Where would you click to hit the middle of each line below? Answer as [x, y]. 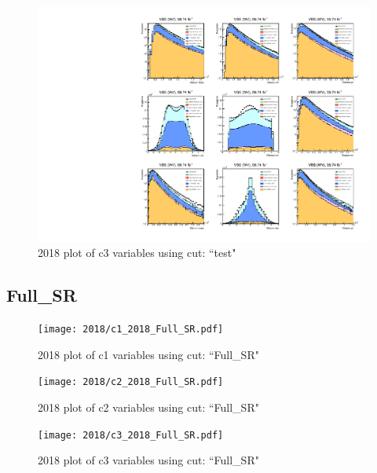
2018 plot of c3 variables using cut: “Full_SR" [148, 460]
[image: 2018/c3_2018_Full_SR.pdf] [131, 435]
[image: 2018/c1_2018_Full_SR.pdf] [131, 330]
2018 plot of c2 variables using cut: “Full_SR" [148, 407]
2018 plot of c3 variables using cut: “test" [137, 253]
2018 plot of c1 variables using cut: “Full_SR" [148, 354]
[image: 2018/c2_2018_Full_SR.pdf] [131, 382]
